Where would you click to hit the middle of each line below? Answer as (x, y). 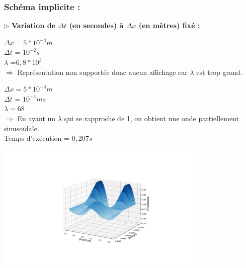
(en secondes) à (96, 25)
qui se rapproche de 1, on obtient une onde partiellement (152, 118)
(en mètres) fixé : (169, 25)
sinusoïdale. (22, 128)
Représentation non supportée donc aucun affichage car (102, 72)
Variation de (33, 25)
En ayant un (36, 118)
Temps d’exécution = (37, 138)
